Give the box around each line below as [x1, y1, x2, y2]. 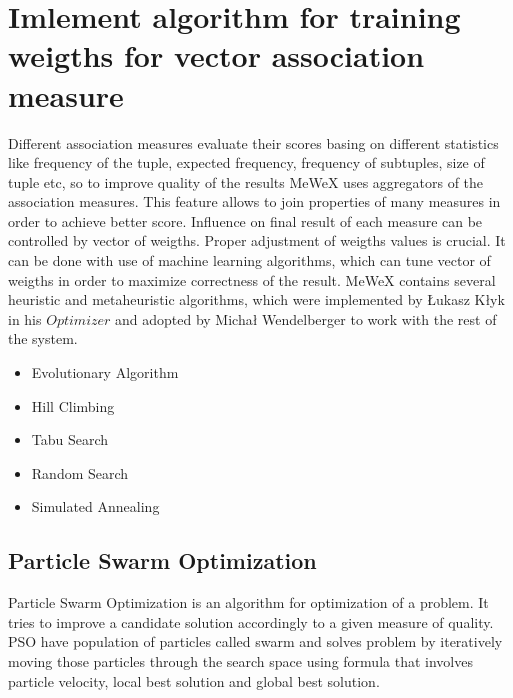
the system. [8, 328, 78, 349]
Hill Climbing [31, 395, 115, 416]
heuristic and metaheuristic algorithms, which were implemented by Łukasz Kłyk [8, 289, 505, 310]
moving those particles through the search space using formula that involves [8, 650, 473, 671]
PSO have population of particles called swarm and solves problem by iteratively [8, 631, 503, 652]
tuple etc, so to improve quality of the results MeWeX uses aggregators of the [8, 171, 484, 192]
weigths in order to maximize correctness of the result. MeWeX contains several [8, 269, 496, 290]
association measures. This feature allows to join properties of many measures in [8, 191, 501, 212]
